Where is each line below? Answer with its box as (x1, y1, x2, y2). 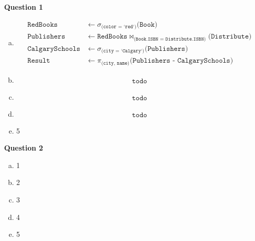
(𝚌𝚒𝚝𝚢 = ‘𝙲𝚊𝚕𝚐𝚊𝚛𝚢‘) (101, 48, 145, 54)
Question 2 (4, 142, 43, 153)
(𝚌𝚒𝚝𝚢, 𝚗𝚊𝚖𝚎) (101, 60, 130, 66)
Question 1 (4, 2, 43, 12)
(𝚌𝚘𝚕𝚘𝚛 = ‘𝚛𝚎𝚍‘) (101, 24, 136, 30)
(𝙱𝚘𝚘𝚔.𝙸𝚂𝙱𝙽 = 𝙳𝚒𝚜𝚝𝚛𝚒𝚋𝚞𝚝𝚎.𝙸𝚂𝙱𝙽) (133, 36, 206, 42)
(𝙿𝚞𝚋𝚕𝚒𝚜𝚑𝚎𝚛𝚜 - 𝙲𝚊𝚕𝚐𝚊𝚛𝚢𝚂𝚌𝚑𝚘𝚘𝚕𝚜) (129, 57, 233, 65)
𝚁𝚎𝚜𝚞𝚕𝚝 (27, 57, 50, 65)
